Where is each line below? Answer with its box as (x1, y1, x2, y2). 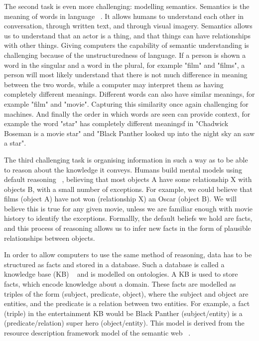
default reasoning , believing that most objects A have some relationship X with (4, 174, 252, 184)
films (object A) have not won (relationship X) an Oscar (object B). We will (4, 193, 237, 204)
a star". (4, 138, 26, 148)
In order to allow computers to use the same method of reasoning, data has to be (4, 249, 252, 260)
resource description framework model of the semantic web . (4, 328, 191, 338)
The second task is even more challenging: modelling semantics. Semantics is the (4, 1, 250, 11)
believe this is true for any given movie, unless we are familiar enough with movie (4, 203, 253, 213)
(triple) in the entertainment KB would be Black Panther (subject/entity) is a (4, 308, 243, 318)
